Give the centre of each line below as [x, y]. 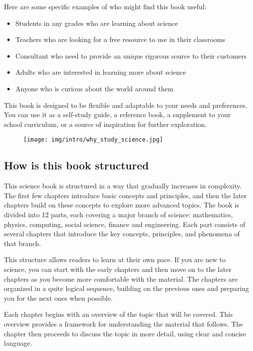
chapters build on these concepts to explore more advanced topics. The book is [122, 205]
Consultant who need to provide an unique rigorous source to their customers [131, 55]
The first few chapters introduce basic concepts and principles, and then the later [126, 195]
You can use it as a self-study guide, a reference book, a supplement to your [117, 114]
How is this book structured [77, 165]
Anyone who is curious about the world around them [94, 88]
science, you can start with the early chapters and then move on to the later [118, 269]
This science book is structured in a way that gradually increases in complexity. [123, 186]
